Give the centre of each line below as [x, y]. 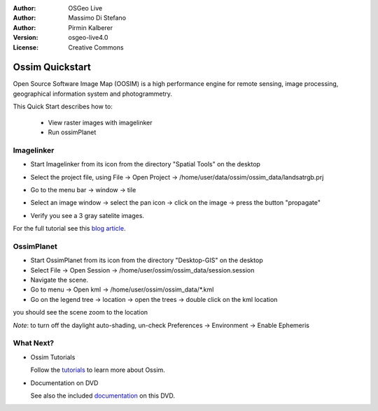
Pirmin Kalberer [91, 27]
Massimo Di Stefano [97, 18]
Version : [26, 38]
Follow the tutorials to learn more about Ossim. [98, 370]
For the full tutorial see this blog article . [69, 229]
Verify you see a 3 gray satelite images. [87, 215]
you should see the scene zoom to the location [80, 312]
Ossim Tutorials [53, 357]
